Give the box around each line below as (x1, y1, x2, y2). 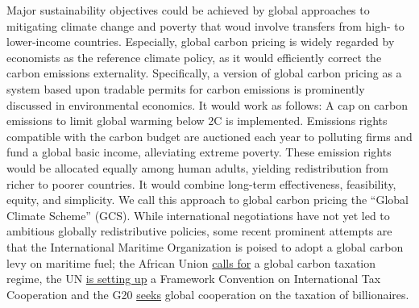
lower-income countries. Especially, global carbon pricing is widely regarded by (6, 33, 395, 50)
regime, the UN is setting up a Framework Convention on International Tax (6, 270, 381, 287)
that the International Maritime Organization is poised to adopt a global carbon (6, 238, 404, 255)
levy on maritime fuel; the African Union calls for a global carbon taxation (6, 254, 376, 271)
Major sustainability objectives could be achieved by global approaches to (6, 2, 370, 18)
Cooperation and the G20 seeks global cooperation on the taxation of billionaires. (6, 285, 409, 302)
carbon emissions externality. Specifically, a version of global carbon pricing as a (6, 65, 402, 81)
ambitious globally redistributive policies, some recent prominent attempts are (6, 223, 392, 239)
